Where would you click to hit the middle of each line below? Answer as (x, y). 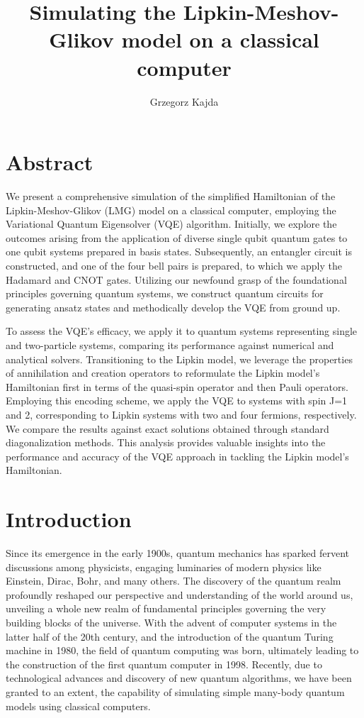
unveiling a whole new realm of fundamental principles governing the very (166, 608)
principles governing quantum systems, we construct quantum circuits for (165, 293)
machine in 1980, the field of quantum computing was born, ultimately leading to (182, 650)
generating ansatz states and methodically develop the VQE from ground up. (173, 307)
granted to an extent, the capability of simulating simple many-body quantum (175, 691)
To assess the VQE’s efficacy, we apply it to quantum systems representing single (182, 331)
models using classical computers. (78, 706)
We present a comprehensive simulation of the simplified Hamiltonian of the (171, 196)
